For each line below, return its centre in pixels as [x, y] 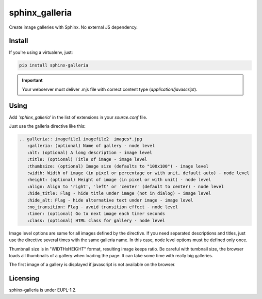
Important [33, 81]
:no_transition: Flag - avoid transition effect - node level [102, 207]
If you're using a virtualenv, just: [41, 52]
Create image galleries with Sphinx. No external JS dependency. [73, 27]
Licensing [24, 278]
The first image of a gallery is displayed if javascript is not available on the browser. [92, 265]
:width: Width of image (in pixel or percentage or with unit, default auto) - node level [138, 173]
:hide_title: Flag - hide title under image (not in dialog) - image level [119, 193]
